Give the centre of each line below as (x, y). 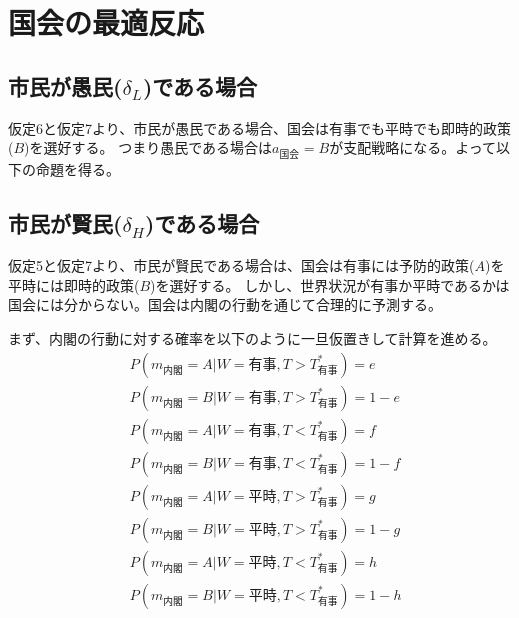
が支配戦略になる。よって (413, 147)
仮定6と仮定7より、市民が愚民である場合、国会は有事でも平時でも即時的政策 (260, 127)
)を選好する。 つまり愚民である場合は (148, 147)
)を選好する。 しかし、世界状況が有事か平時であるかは (330, 284)
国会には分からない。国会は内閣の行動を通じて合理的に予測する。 (225, 304)
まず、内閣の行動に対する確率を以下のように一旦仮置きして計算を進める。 (252, 337)
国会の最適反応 (106, 22)
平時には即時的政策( (74, 284)
